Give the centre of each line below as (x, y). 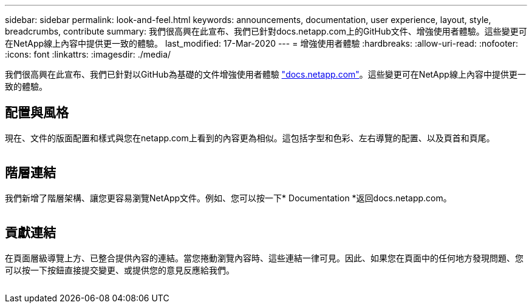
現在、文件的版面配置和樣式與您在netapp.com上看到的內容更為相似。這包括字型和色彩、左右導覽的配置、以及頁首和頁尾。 (250, 138)
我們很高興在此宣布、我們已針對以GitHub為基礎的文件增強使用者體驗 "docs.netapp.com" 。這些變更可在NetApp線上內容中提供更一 (265, 74)
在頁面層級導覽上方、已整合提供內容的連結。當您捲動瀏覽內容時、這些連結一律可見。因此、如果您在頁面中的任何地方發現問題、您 (264, 258)
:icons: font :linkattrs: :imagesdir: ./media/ (88, 54)
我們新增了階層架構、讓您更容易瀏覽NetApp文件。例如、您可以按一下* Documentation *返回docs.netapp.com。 (228, 198)
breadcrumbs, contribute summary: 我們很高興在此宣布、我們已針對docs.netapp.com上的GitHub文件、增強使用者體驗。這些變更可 (266, 31)
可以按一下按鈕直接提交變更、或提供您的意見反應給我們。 (120, 270)
